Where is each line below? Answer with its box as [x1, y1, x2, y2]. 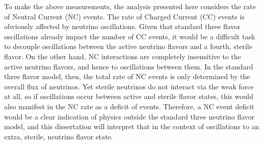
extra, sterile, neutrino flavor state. [4, 131, 113, 141]
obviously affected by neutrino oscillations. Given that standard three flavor [4, 21, 241, 32]
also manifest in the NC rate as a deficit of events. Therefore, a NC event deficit [4, 101, 254, 111]
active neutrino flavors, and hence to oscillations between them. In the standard [4, 61, 253, 71]
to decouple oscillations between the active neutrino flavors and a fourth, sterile [4, 41, 252, 52]
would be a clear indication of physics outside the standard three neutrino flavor [4, 111, 255, 122]
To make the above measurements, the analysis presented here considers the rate [4, 1, 256, 11]
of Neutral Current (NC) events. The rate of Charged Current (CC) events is [4, 11, 245, 21]
